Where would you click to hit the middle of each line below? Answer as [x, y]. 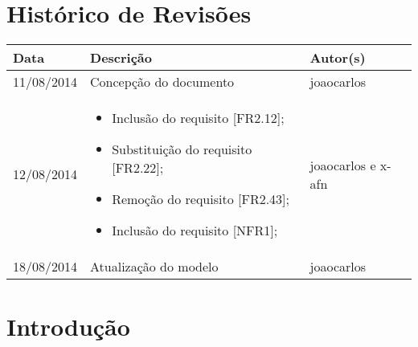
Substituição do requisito [182, 149]
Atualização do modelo [154, 267]
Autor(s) [338, 58]
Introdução [68, 327]
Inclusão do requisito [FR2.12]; [198, 118]
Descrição [121, 58]
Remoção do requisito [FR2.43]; [201, 199]
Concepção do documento [162, 82]
